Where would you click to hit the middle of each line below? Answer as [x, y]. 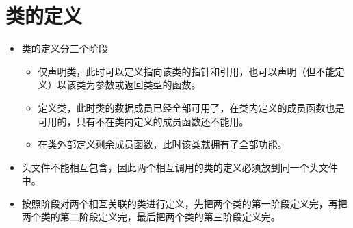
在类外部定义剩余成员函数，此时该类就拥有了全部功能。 [162, 144]
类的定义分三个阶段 [65, 48]
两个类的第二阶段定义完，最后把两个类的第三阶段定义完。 [151, 217]
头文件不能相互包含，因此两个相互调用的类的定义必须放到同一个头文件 [180, 167]
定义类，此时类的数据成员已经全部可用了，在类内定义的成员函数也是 [191, 107]
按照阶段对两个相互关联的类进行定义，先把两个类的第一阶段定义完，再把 [184, 203]
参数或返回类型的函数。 [148, 85]
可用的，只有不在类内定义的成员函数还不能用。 [143, 121]
